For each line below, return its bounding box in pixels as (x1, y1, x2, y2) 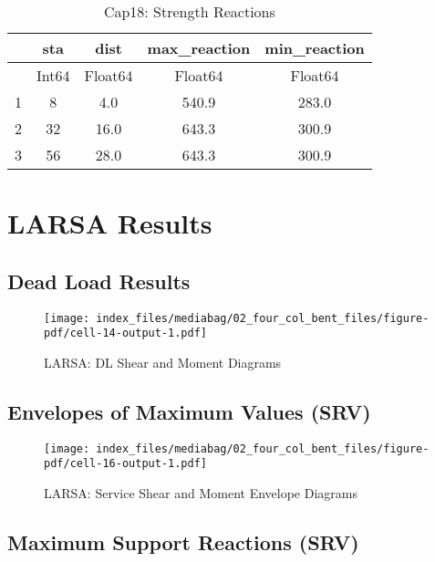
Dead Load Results (7, 266, 191, 295)
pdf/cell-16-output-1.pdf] (44, 457, 207, 471)
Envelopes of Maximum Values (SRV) (7, 397, 371, 425)
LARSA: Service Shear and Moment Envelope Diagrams (44, 484, 357, 502)
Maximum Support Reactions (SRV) (7, 527, 359, 556)
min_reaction (264, 37, 365, 58)
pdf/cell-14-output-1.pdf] (44, 327, 207, 340)
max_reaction (147, 37, 251, 58)
